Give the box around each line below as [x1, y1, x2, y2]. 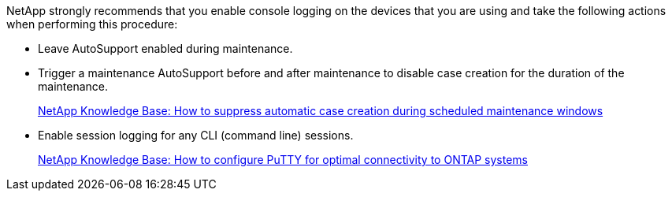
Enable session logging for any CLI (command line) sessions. [38, 128, 354, 142]
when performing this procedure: [6, 17, 178, 31]
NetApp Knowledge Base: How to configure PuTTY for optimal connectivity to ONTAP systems [38, 153, 528, 166]
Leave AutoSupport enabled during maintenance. [38, 42, 293, 55]
